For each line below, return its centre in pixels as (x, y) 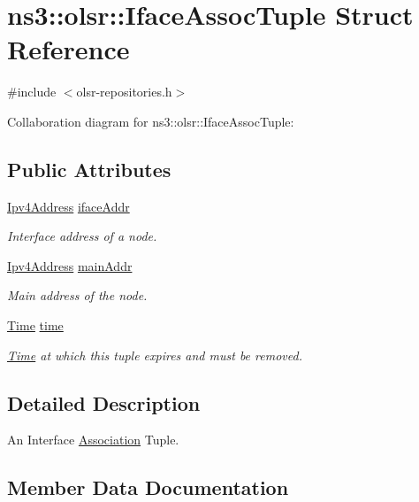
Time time (35, 325)
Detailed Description (104, 402)
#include (32, 92)
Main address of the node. (77, 295)
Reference (69, 49)
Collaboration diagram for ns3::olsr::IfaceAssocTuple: (151, 121)
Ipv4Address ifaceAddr (69, 206)
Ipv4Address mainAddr (70, 265)
